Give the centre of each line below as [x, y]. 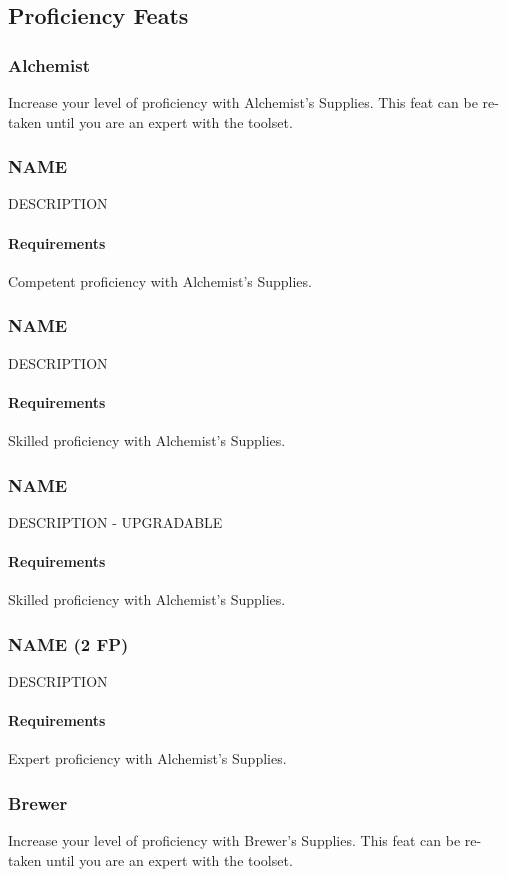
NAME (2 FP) [68, 643]
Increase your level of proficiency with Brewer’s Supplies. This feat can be [234, 840]
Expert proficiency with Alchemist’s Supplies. [147, 758]
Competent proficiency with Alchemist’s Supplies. [160, 280]
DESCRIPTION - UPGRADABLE [115, 521]
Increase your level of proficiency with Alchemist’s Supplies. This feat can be [243, 102]
